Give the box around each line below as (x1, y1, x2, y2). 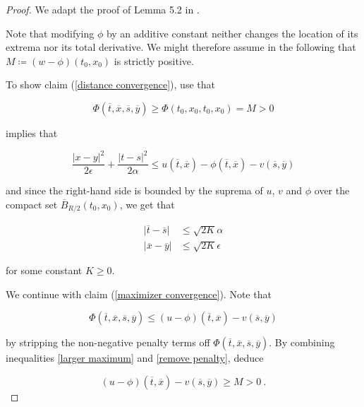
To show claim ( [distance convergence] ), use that (6, 77, 215, 92)
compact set (6, 196, 58, 211)
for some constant (6, 263, 83, 278)
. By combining (269, 335, 335, 350)
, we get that (119, 196, 175, 211)
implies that (6, 125, 58, 140)
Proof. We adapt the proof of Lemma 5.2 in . (6, 2, 200, 16)
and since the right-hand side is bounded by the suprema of (6, 183, 263, 198)
